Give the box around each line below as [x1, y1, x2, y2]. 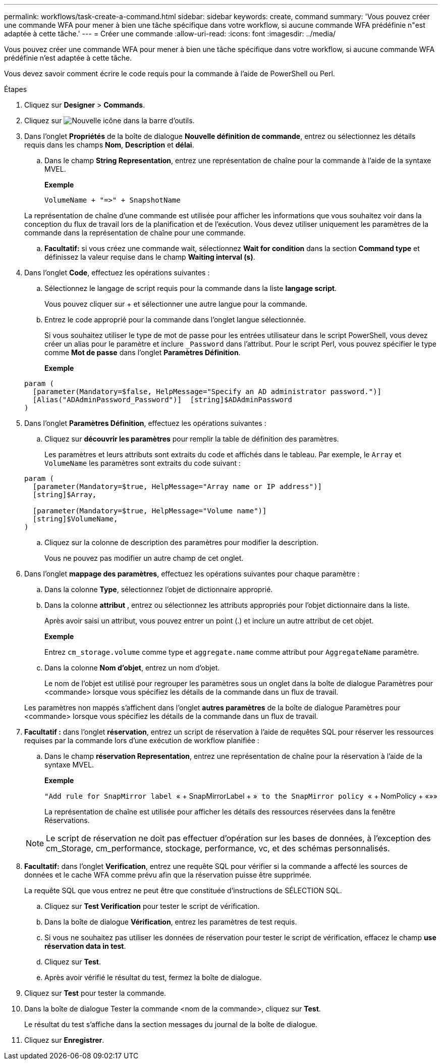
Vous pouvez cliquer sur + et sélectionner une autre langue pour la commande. [44, 300, 308, 308]
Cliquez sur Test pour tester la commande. [24, 989, 167, 997]
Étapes [4, 85, 27, 93]
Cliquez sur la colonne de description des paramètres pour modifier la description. [44, 538, 318, 547]
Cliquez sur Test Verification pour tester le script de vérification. [44, 902, 260, 910]
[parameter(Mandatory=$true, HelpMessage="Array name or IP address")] [32, 482, 322, 491]
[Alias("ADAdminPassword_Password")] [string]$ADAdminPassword [32, 396, 293, 404]
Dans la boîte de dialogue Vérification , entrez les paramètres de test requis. [44, 917, 297, 926]
